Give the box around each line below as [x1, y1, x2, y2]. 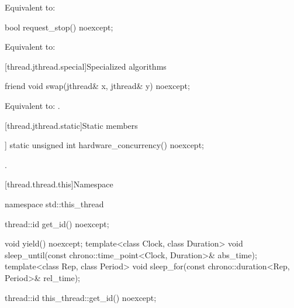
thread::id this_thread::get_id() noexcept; [5, 291, 157, 303]
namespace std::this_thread [5, 197, 104, 210]
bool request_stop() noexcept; [5, 20, 113, 33]
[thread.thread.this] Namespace [5, 178, 113, 190]
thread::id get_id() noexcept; [5, 217, 109, 230]
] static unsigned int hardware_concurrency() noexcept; [5, 139, 204, 151]
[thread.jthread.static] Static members [5, 119, 138, 131]
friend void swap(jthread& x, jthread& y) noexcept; [5, 80, 190, 92]
